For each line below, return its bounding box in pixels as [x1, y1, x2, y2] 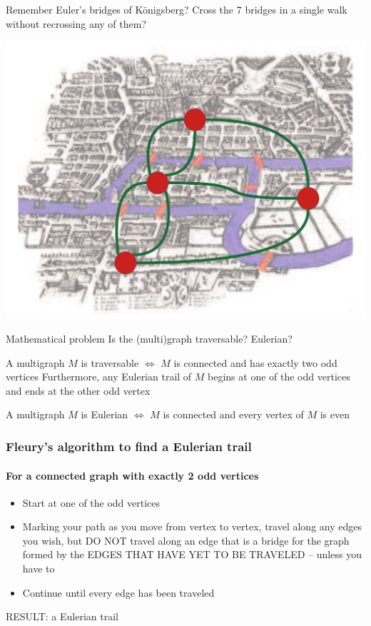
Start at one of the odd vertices [22, 495, 161, 510]
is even [320, 407, 350, 422]
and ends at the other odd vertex [6, 383, 151, 398]
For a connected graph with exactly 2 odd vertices [6, 468, 259, 483]
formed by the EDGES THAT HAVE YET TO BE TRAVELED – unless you [22, 547, 362, 562]
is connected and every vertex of [163, 407, 304, 422]
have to [22, 561, 55, 576]
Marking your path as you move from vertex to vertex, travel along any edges [22, 519, 362, 534]
